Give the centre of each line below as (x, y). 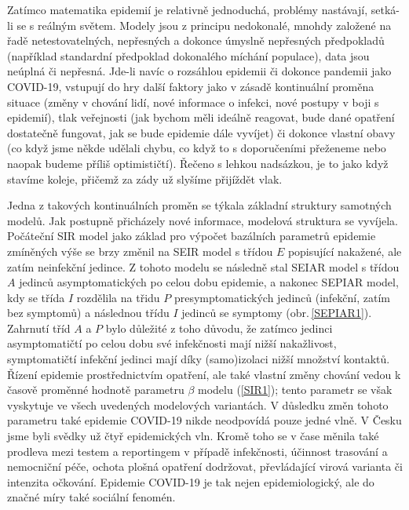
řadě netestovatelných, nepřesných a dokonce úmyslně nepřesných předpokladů (196, 40)
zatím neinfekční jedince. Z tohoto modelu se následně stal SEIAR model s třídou (203, 266)
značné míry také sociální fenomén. (91, 497)
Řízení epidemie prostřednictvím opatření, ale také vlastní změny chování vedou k (204, 374)
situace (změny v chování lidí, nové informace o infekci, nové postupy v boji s (193, 102)
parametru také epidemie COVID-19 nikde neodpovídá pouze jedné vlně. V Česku (204, 420)
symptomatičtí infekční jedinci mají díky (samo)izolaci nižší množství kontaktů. (199, 359)
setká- (385, 9)
